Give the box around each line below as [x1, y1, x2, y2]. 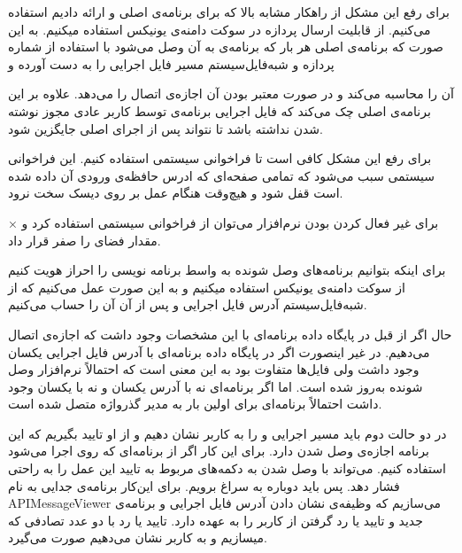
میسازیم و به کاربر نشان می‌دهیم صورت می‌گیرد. [8, 528, 267, 547]
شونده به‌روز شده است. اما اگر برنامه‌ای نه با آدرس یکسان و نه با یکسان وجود [8, 377, 423, 395]
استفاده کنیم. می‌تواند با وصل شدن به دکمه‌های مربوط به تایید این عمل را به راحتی [8, 459, 446, 478]
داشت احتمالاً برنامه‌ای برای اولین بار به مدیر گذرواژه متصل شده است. [8, 394, 382, 413]
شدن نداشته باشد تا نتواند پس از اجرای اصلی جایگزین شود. [8, 119, 323, 137]
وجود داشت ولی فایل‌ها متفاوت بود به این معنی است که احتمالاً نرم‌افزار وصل [8, 360, 420, 378]
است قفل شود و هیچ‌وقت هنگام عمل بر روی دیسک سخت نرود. [8, 183, 343, 202]
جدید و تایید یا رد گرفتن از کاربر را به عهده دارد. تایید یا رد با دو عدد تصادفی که [8, 510, 423, 529]
